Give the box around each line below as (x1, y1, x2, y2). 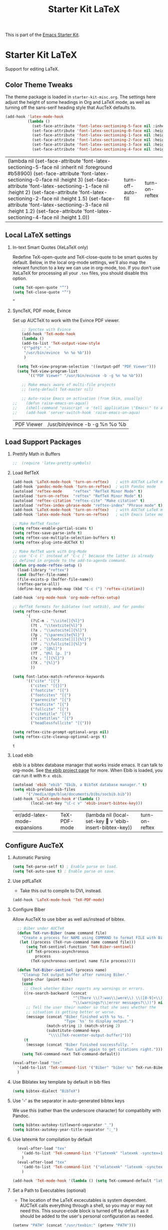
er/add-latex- (14, 812, 48, 819)
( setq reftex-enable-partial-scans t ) (12, 526, 93, 531)
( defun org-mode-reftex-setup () (12, 563, 82, 568)
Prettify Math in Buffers (12, 451, 61, 457)
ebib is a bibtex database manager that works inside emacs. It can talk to (12, 761, 163, 768)
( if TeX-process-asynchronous (25, 949, 89, 954)
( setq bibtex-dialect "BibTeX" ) (12, 1089, 80, 1094)
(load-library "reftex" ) (17, 568, 69, 573)
